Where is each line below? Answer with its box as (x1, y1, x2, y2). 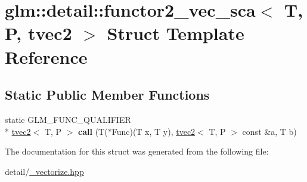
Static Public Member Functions (5, 85, 210, 104)
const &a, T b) (242, 125, 297, 137)
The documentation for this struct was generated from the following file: (5, 145, 269, 158)
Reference (5, 44, 88, 69)
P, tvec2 (5, 21, 72, 45)
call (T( (78, 125, 108, 137)
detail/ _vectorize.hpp (5, 165, 84, 177)
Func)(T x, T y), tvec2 (111, 125, 196, 137)
